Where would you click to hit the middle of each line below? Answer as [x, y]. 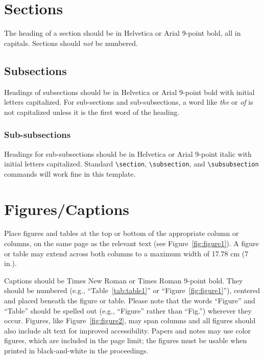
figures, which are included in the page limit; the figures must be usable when [126, 340]
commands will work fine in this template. [70, 173]
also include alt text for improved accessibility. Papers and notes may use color [128, 330]
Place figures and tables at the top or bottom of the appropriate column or [122, 233]
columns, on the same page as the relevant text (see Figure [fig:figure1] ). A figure [131, 243]
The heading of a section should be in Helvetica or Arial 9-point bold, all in [123, 33]
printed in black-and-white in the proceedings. [76, 351]
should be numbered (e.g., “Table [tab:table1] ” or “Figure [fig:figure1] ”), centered [132, 290]
